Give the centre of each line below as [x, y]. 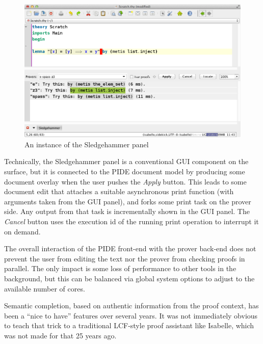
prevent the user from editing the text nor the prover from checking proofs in [125, 258]
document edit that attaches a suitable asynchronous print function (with [119, 191]
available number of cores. [45, 288]
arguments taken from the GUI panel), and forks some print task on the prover [128, 201]
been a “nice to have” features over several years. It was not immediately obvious [131, 315]
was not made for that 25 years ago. [60, 335]
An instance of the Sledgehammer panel [87, 144]
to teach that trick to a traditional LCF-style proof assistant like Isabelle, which [129, 325]
